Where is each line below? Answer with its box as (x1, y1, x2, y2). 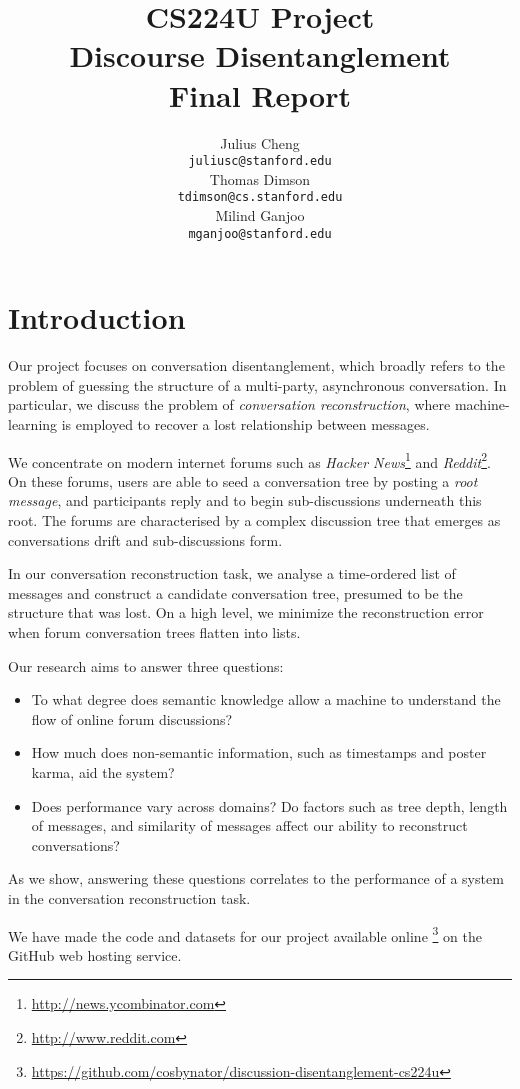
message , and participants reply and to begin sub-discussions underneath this (8, 490, 482, 511)
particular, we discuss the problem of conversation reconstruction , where (8, 394, 451, 415)
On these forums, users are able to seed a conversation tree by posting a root (8, 470, 478, 491)
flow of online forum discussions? (31, 708, 233, 729)
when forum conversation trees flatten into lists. (8, 621, 301, 642)
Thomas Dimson (209, 168, 311, 189)
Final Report (168, 74, 351, 115)
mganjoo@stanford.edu (188, 226, 332, 241)
